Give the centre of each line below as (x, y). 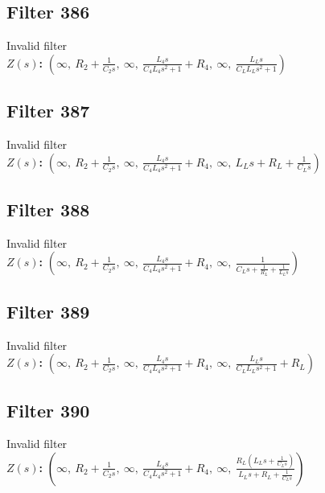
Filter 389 (48, 311)
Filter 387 (48, 111)
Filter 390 (48, 410)
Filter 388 (48, 209)
